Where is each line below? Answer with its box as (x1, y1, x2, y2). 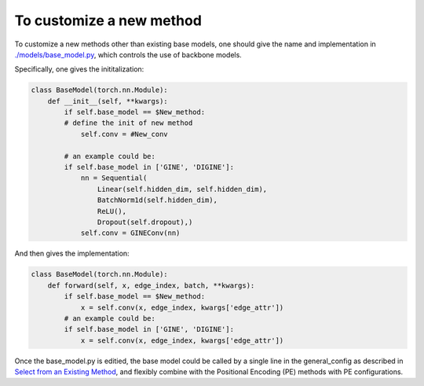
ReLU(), (97, 207, 127, 215)
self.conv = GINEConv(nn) (80, 229, 181, 237)
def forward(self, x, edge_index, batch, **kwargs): (47, 281, 255, 290)
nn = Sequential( (80, 174, 148, 182)
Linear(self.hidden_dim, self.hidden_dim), (97, 185, 268, 193)
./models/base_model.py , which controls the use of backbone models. (14, 50, 243, 59)
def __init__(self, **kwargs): (47, 97, 168, 105)
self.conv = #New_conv (80, 130, 168, 138)
